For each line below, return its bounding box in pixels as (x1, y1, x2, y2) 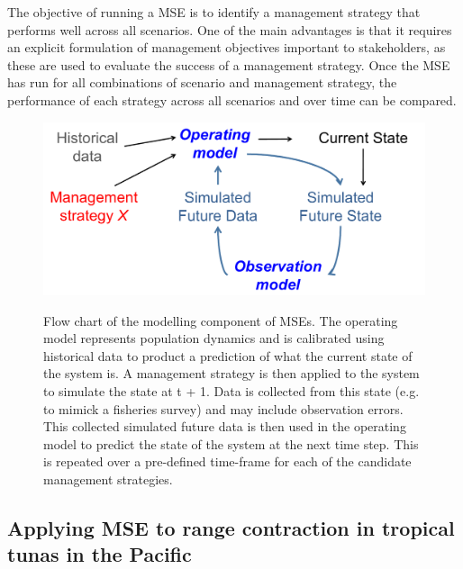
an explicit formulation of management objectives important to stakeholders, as (7, 38, 446, 57)
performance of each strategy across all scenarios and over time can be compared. (7, 90, 457, 109)
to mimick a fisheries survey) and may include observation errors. (43, 399, 404, 418)
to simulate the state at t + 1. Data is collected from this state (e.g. (43, 382, 420, 401)
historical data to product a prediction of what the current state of (43, 346, 413, 365)
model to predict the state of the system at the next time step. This (43, 434, 419, 453)
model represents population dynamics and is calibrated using (43, 329, 385, 348)
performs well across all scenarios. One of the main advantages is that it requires (7, 20, 452, 39)
